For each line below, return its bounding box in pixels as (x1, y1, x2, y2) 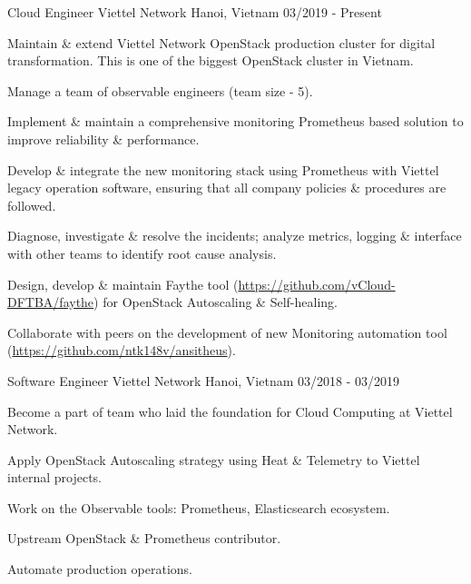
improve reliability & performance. (7, 129, 200, 148)
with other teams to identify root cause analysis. (7, 243, 277, 262)
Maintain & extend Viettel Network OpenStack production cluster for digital (7, 33, 436, 52)
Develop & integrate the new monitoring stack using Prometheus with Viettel (7, 160, 439, 179)
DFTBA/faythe (7, 292, 94, 312)
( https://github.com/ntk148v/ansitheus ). (7, 341, 236, 360)
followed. (7, 195, 56, 214)
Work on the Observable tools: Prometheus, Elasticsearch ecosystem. (7, 498, 390, 517)
